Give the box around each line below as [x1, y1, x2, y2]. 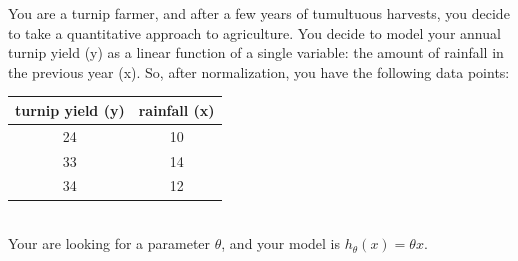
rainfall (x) [138, 99, 215, 120]
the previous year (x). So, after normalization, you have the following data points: [8, 61, 510, 82]
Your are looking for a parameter [8, 233, 211, 254]
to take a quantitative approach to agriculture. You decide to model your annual [8, 22, 501, 43]
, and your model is [221, 233, 341, 254]
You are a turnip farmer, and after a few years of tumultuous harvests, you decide [8, 3, 510, 23]
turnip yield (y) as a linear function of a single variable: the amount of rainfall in [8, 42, 504, 63]
